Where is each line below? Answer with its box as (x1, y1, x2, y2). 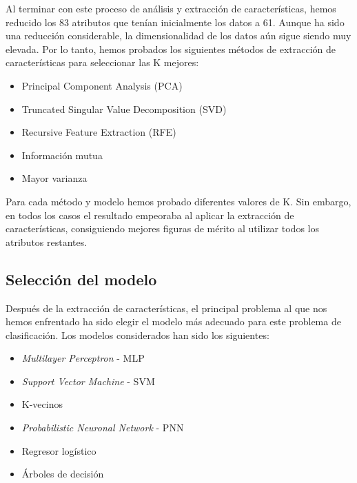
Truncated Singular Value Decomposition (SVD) (21, 101, 227, 116)
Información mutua (21, 147, 103, 162)
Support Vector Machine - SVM (21, 373, 155, 388)
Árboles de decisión (21, 466, 104, 481)
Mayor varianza (21, 171, 88, 185)
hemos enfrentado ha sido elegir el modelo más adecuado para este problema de (6, 314, 341, 329)
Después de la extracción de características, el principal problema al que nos (6, 300, 327, 315)
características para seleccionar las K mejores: (6, 55, 199, 70)
